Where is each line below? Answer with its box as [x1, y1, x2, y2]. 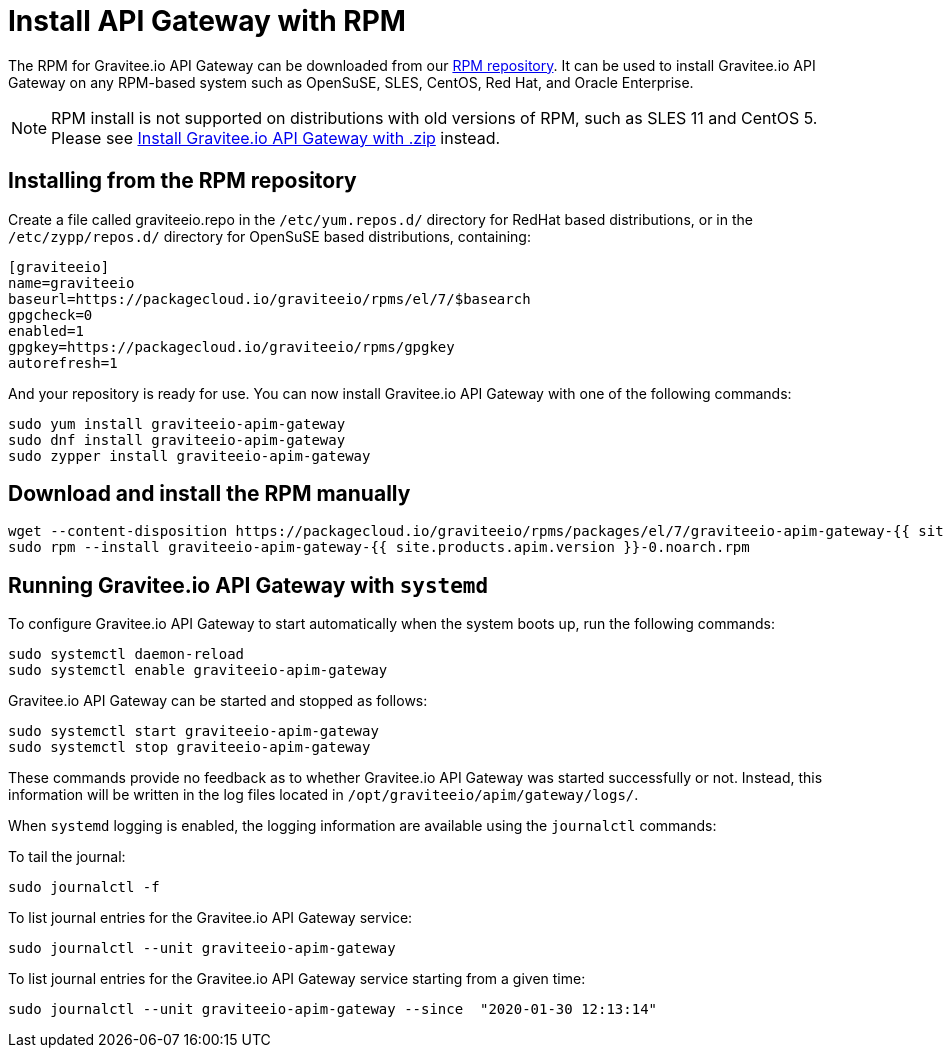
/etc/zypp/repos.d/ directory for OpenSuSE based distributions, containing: [8, 227, 531, 245]
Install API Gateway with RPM [8, 4, 406, 38]
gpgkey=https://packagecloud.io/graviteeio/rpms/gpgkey [8, 338, 455, 355]
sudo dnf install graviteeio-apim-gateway [8, 431, 346, 448]
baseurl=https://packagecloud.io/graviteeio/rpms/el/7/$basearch [8, 290, 531, 307]
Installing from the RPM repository [8, 168, 357, 194]
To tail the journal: [8, 848, 126, 866]
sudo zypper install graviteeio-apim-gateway [8, 447, 371, 464]
